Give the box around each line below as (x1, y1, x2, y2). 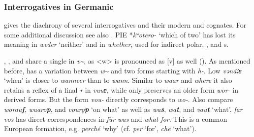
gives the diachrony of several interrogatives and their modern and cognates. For (4, 20, 247, 30)
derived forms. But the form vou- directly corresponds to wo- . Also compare (4, 94, 233, 104)
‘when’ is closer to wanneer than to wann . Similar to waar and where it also (4, 75, 232, 85)
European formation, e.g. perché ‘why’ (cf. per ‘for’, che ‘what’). (4, 123, 196, 134)
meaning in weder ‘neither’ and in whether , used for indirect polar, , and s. (4, 39, 229, 49)
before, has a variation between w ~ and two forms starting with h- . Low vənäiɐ (4, 65, 242, 75)
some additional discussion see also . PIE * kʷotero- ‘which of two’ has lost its (4, 29, 236, 39)
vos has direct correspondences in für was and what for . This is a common (4, 113, 227, 124)
